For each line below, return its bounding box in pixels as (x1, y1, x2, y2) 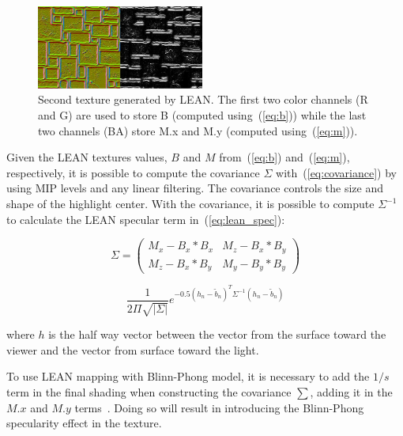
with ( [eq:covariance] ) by (276, 164, 397, 180)
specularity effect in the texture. (6, 415, 162, 431)
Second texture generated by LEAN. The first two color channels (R (38, 91, 368, 108)
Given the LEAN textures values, (6, 149, 168, 165)
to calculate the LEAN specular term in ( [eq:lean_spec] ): (6, 210, 285, 227)
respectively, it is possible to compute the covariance (6, 164, 260, 180)
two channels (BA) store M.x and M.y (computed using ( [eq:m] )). (38, 122, 358, 138)
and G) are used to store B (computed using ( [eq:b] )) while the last (38, 107, 367, 123)
